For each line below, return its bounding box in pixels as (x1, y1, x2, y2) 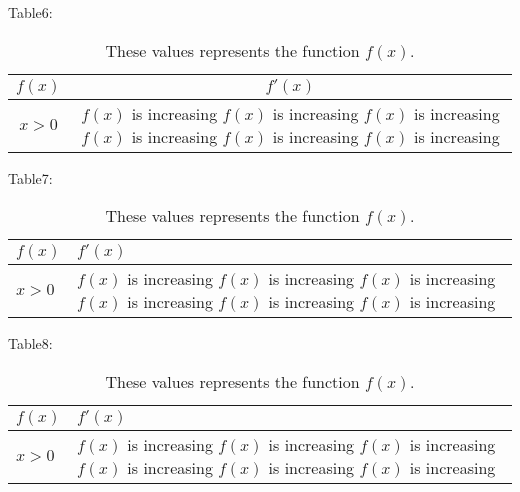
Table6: (8, 2, 53, 22)
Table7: (8, 167, 53, 188)
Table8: (8, 333, 53, 354)
